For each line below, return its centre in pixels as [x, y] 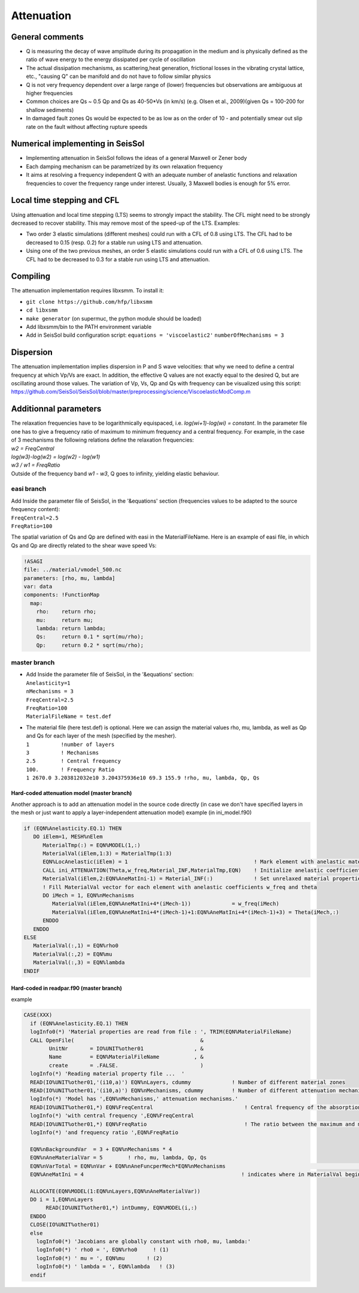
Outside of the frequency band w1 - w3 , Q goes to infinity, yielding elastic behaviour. [115, 473]
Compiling [31, 277]
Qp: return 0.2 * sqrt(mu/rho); [90, 645]
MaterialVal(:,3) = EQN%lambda [79, 963]
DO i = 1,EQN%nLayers [62, 1200]
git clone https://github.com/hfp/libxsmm [89, 302]
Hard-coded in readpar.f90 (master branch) [67, 988]
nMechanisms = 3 [50, 691]
